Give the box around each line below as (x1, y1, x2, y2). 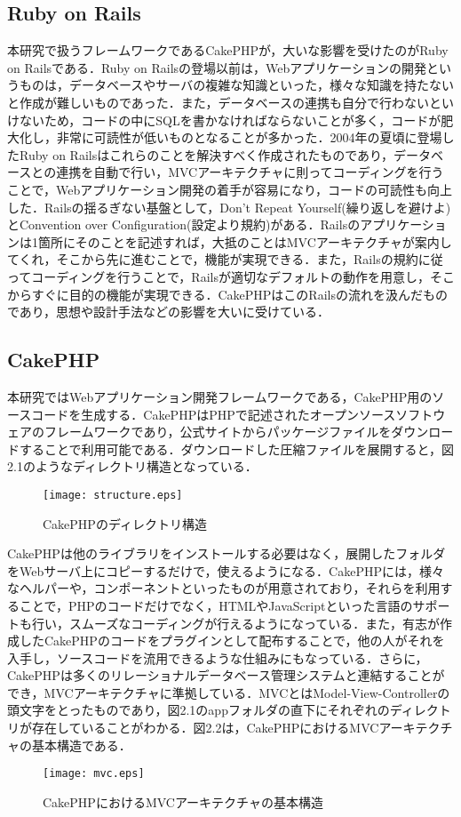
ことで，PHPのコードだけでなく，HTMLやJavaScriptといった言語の (19, 596, 413, 614)
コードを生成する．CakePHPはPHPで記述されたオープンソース (31, 404, 396, 423)
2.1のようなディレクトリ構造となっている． (7, 457, 258, 476)
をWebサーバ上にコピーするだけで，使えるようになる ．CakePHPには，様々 (7, 561, 445, 580)
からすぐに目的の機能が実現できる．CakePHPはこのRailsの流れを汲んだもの (7, 284, 448, 303)
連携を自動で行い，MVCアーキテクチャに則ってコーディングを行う (56, 163, 444, 181)
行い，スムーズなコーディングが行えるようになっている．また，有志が (31, 613, 440, 632)
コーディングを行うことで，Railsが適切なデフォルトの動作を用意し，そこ (31, 267, 455, 285)
